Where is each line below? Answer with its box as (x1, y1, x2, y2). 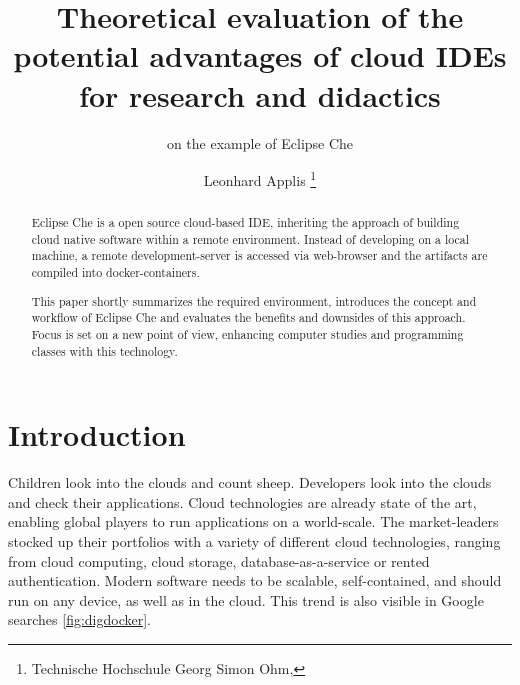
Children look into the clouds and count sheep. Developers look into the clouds (8, 472, 492, 493)
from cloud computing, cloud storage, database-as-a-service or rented (8, 550, 430, 571)
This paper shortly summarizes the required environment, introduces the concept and (31, 292, 477, 309)
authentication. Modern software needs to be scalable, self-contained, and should (8, 570, 502, 591)
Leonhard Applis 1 (203, 167, 317, 190)
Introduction (8, 414, 186, 455)
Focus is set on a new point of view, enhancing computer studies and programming (31, 325, 464, 342)
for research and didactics (79, 74, 441, 115)
